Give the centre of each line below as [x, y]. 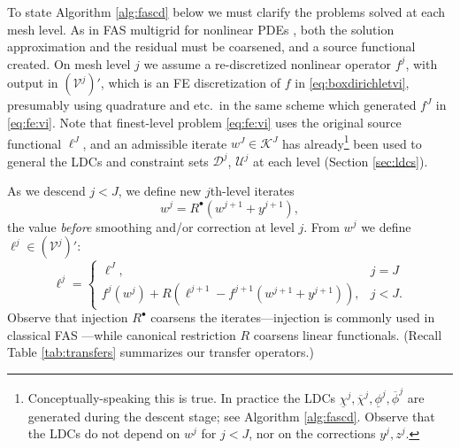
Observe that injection [68, 317]
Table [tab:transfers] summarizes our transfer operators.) [161, 352]
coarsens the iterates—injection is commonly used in [293, 317]
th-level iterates [252, 190]
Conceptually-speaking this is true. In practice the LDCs [182, 397]
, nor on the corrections [312, 433]
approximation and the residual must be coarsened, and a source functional [211, 46]
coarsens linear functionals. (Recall [348, 334]
